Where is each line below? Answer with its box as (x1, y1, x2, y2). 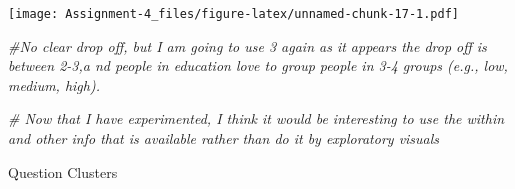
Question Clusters (8, 161, 118, 182)
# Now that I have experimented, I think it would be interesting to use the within (8, 108, 505, 129)
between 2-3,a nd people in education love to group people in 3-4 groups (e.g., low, (8, 55, 508, 76)
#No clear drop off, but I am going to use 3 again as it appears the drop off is (8, 35, 487, 56)
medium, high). (8, 74, 100, 95)
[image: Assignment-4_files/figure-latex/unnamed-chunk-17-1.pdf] (8, 7, 460, 21)
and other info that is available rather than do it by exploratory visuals (8, 128, 440, 149)
